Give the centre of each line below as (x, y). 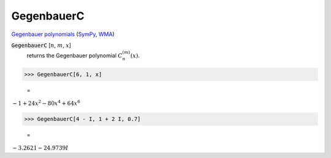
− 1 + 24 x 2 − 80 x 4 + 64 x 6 (47, 103)
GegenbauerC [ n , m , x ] (41, 45)
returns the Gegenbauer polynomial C (74, 56)
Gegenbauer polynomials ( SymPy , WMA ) (63, 34)
